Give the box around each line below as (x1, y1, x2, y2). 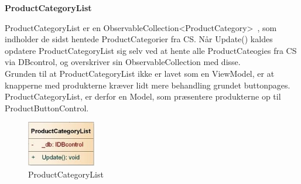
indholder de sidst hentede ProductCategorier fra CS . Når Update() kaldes (5, 33, 273, 45)
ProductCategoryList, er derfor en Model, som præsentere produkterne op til (5, 90, 281, 103)
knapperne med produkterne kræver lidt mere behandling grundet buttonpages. (5, 79, 290, 91)
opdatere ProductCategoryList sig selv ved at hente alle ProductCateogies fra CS (5, 44, 297, 56)
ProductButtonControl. (5, 101, 89, 114)
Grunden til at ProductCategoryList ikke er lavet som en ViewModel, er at (5, 67, 275, 79)
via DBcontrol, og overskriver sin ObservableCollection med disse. (5, 56, 241, 68)
